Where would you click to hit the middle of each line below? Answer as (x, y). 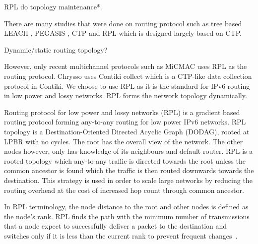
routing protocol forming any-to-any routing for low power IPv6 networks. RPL (125, 122)
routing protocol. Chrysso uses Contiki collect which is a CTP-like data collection (128, 76)
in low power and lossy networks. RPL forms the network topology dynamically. (126, 95)
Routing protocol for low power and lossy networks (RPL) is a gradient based (122, 112)
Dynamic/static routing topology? (56, 49)
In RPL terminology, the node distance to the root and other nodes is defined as (126, 207)
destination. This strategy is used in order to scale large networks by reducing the (128, 180)
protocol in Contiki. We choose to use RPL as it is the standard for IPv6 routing (127, 86)
